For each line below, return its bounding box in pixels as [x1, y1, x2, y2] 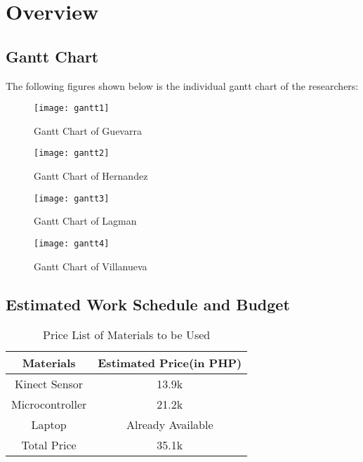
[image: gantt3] [34, 193, 110, 204]
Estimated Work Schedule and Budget [6, 293, 290, 315]
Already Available [126, 416, 213, 433]
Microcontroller [11, 396, 87, 413]
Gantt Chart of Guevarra [34, 123, 142, 138]
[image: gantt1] [34, 103, 110, 114]
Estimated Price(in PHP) [98, 355, 242, 371]
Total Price [21, 437, 77, 454]
